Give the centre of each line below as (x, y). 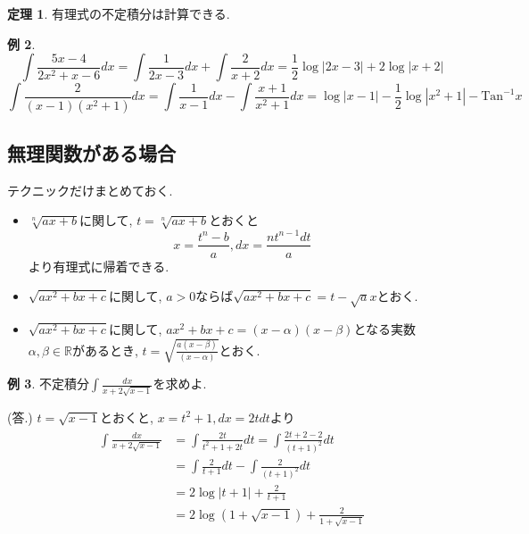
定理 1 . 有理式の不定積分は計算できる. (119, 13)
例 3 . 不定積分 (48, 384)
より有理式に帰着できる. (99, 266)
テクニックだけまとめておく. (90, 190)
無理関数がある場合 (91, 153)
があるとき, (105, 350)
